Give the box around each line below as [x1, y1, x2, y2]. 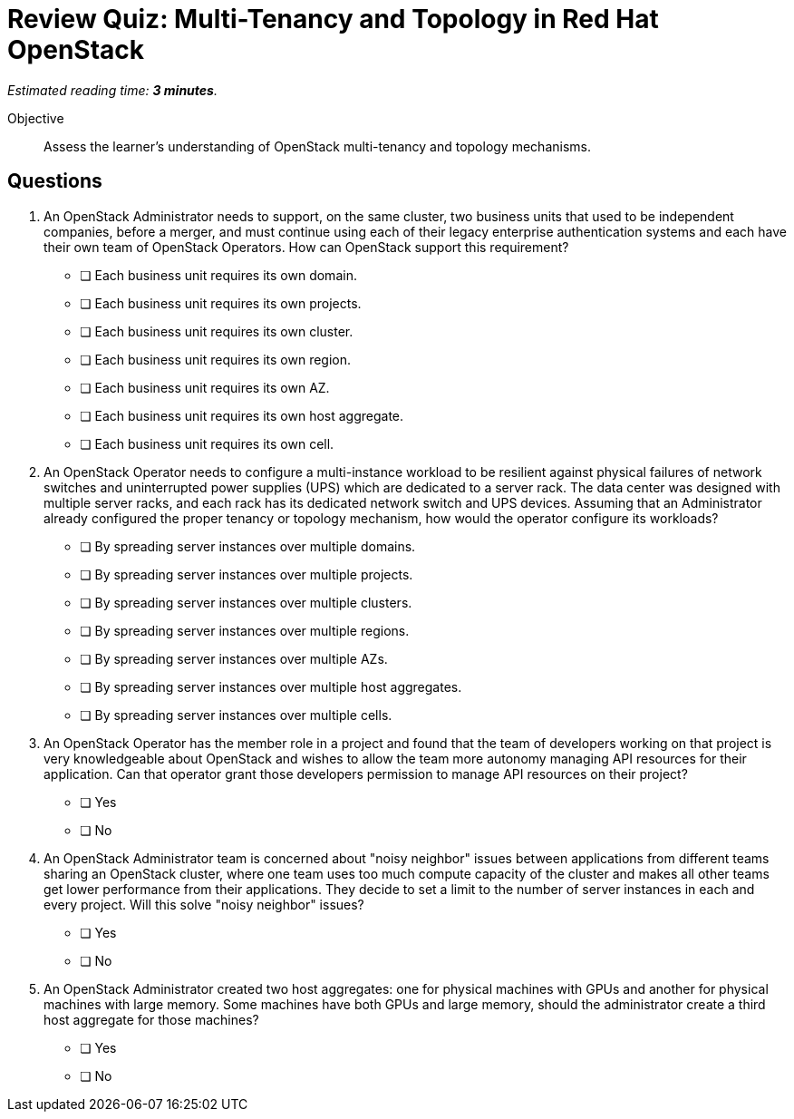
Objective [7, 110, 64, 126]
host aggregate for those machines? [44, 1011, 259, 1027]
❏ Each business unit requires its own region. [80, 351, 352, 367]
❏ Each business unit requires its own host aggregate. [80, 407, 404, 423]
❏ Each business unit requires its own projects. [80, 295, 362, 311]
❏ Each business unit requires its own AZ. [80, 379, 330, 395]
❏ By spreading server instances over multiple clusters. [80, 594, 412, 610]
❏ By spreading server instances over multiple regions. [80, 622, 410, 638]
